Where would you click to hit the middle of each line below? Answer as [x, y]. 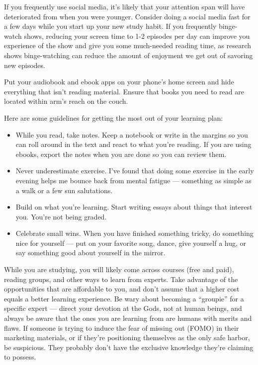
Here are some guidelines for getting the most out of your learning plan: [114, 117]
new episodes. [25, 65]
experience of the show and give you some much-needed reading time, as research [128, 45]
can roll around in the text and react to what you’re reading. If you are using [133, 144]
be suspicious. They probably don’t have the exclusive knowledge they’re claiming [129, 347]
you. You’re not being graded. [61, 216]
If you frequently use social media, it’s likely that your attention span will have [125, 6]
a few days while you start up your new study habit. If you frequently [110, 26]
